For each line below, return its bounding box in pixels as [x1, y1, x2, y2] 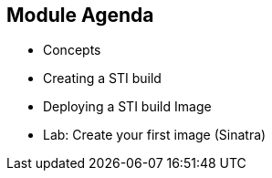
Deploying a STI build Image [43, 99, 212, 115]
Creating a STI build [43, 70, 162, 87]
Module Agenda [6, 4, 154, 26]
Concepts [43, 42, 101, 58]
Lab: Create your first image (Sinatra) [43, 127, 267, 143]
